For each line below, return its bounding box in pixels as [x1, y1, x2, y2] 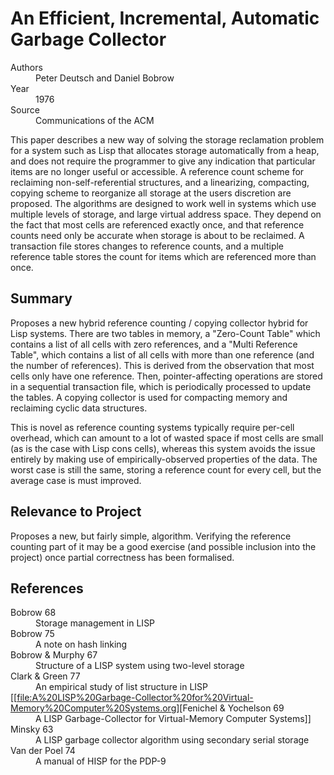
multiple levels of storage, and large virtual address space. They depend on [10, 208, 322, 220]
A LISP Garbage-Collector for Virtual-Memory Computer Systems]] [35, 713, 312, 725]
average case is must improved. [10, 474, 142, 486]
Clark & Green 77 [10, 670, 81, 682]
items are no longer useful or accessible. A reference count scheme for [10, 165, 305, 177]
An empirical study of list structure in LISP [35, 681, 208, 693]
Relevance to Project [10, 503, 142, 521]
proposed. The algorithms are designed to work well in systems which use [10, 197, 317, 209]
